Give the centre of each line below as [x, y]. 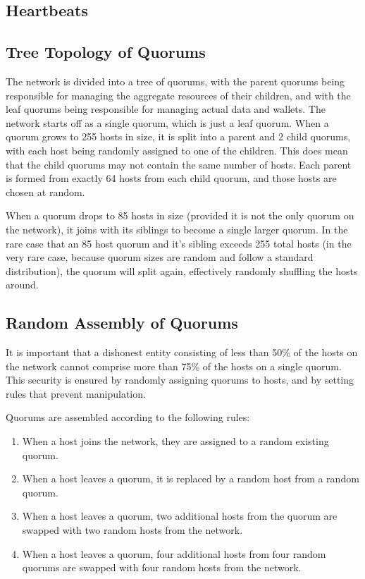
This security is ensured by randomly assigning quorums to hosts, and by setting [180, 380]
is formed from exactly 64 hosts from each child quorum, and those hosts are [171, 178]
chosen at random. [45, 191]
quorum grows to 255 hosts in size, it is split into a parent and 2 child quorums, [178, 136]
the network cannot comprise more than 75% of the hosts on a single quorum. [174, 366]
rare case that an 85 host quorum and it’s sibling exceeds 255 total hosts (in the [179, 243]
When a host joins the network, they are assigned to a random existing [175, 441]
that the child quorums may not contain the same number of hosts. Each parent [179, 164]
